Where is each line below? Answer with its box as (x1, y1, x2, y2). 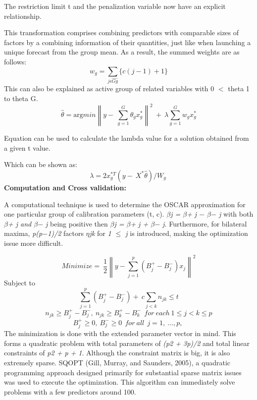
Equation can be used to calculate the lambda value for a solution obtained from (4, 133, 249, 143)
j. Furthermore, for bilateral (162, 218, 247, 229)
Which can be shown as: (4, 159, 77, 170)
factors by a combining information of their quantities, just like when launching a (4, 37, 251, 47)
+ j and (7, 218, 32, 229)
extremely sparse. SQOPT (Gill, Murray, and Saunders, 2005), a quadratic (4, 357, 230, 367)
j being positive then (46, 218, 108, 229)
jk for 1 (89, 228, 111, 238)
